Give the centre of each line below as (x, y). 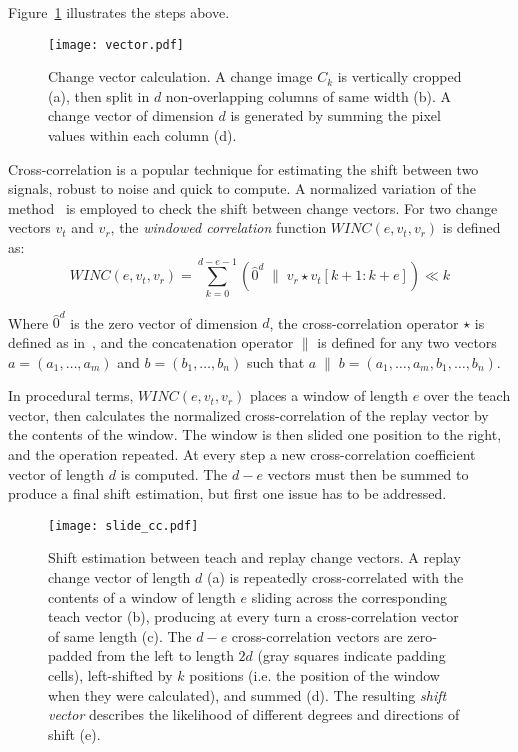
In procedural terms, (71, 395)
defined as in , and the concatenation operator (151, 342)
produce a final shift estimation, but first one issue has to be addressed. (227, 493)
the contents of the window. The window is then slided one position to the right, (255, 434)
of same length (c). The (120, 635)
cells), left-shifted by (110, 675)
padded (70, 655)
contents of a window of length (142, 596)
